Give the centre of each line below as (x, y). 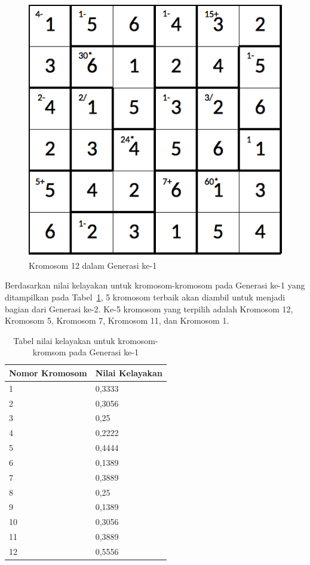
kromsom (49, 352)
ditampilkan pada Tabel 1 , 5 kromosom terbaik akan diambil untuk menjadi (145, 297)
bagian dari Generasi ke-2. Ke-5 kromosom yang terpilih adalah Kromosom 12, (149, 308)
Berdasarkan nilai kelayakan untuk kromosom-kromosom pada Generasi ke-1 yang (155, 285)
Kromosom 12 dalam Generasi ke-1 (93, 265)
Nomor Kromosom (48, 372)
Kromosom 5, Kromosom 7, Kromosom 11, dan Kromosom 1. (117, 320)
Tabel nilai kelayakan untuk (64, 340)
